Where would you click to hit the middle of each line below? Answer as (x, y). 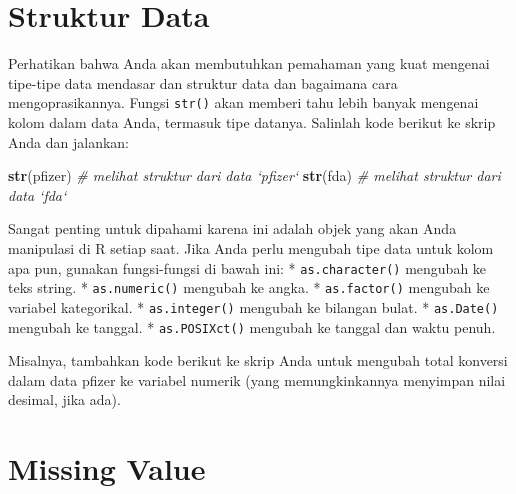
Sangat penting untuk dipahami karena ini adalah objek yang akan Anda (232, 228)
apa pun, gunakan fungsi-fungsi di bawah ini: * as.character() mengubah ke (247, 267)
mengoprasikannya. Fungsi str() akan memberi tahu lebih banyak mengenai (243, 102)
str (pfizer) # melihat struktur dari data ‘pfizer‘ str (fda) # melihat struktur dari (254, 175)
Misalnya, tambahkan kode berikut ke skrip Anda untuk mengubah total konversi (258, 360)
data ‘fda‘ (37, 194)
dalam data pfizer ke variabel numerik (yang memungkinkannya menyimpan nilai (257, 379)
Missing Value (107, 468)
